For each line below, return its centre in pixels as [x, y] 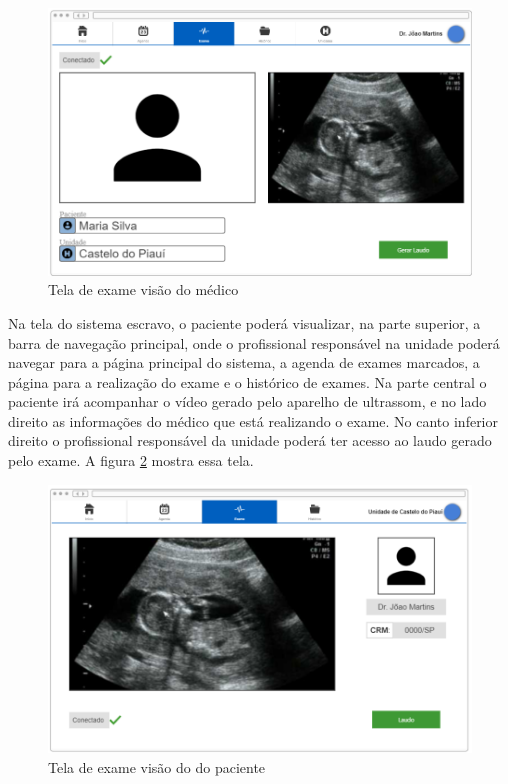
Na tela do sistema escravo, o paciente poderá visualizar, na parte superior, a [244, 322]
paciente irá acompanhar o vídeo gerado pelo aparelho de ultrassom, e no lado [247, 401]
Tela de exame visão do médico [143, 289]
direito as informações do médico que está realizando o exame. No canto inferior [253, 420]
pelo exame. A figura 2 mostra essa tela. [131, 460]
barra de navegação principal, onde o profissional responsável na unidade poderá [254, 342]
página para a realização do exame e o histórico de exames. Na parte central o [247, 381]
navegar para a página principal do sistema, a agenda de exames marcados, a [244, 362]
